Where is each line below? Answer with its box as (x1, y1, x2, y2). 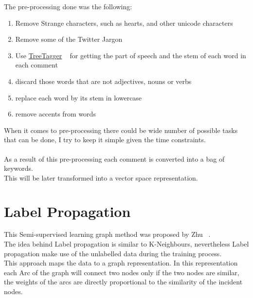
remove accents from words (15, 109, 96, 119)
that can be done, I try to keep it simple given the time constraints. (4, 134, 206, 145)
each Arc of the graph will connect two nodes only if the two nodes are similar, (4, 267, 239, 277)
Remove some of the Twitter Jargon (15, 34, 123, 44)
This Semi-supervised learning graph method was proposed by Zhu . (4, 229, 211, 239)
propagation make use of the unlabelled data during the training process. (4, 248, 222, 258)
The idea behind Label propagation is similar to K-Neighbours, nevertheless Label (4, 239, 249, 249)
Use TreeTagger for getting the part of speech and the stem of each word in (15, 50, 246, 60)
